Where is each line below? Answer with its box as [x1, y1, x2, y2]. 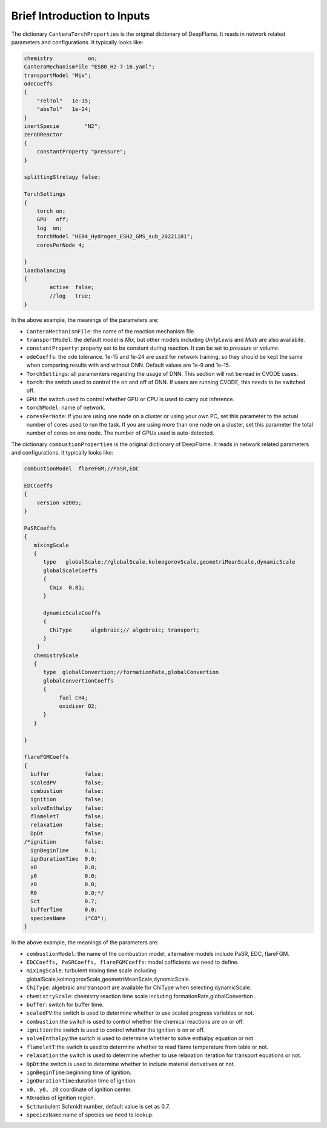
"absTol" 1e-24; [36, 106, 91, 113]
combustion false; [30, 787, 104, 794]
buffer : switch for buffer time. [26, 1001, 104, 1008]
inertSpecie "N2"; [24, 123, 101, 130]
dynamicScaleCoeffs [43, 609, 101, 616]
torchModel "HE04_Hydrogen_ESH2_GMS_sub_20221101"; [36, 233, 194, 240]
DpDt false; [30, 830, 104, 836]
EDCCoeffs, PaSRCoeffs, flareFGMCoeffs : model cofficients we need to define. [26, 958, 239, 966]
